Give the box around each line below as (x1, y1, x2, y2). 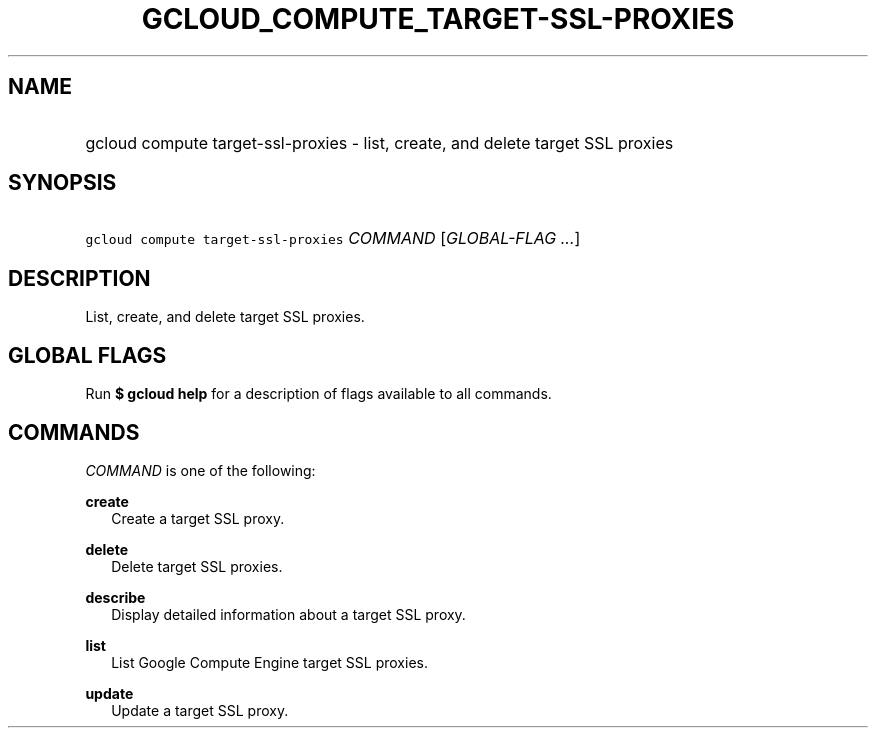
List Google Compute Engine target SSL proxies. (111, 653, 428, 671)
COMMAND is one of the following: (85, 461, 316, 479)
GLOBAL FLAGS (8, 342, 167, 368)
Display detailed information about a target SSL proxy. (111, 605, 466, 623)
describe (85, 588, 146, 606)
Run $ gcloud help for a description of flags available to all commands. (85, 385, 552, 403)
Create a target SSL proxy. (111, 509, 285, 527)
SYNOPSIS (8, 170, 117, 196)
